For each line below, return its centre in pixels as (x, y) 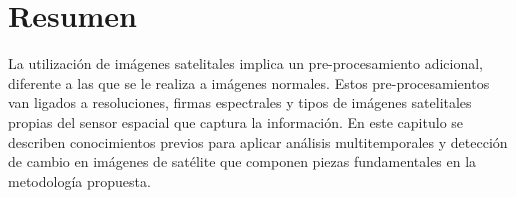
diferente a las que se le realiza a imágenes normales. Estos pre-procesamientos (249, 82)
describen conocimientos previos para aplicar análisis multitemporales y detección (258, 141)
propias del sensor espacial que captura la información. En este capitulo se (236, 121)
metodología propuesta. (79, 180)
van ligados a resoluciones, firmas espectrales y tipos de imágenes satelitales (240, 102)
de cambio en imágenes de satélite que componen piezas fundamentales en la (242, 161)
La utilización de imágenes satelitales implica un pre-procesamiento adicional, (246, 63)
